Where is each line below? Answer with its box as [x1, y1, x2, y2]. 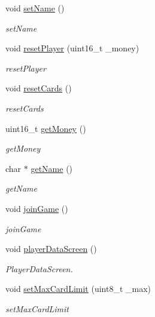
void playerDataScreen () [5, 242, 97, 255]
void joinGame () [5, 202, 68, 214]
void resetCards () [5, 82, 72, 94]
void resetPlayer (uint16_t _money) [5, 42, 139, 54]
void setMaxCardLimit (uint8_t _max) [5, 282, 151, 295]
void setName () [5, 2, 65, 14]
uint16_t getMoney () [5, 122, 86, 134]
